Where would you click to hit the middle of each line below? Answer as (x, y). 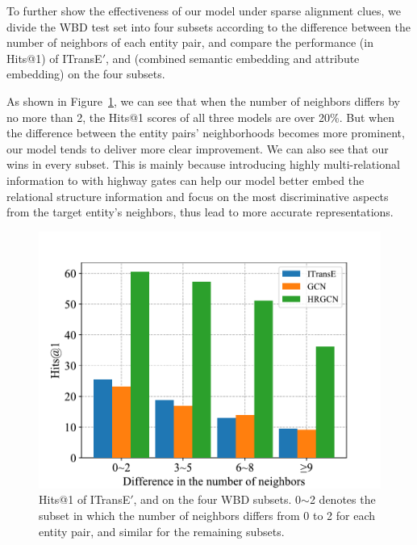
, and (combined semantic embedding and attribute (232, 58)
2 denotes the (342, 499)
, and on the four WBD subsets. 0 (217, 499)
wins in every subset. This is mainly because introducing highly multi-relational (203, 164)
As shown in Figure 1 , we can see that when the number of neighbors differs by (203, 101)
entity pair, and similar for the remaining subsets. (162, 531)
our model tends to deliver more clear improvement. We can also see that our (198, 148)
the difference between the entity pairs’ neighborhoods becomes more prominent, (206, 133)
